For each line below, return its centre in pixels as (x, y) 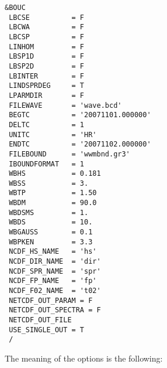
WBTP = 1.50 (53, 193)
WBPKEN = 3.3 (51, 242)
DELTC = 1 (47, 125)
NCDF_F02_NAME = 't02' (55, 291)
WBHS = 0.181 (55, 174)
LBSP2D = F (47, 66)
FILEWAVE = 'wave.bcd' (65, 105)
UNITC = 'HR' (53, 134)
